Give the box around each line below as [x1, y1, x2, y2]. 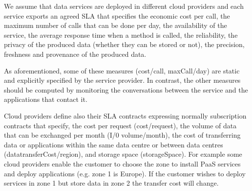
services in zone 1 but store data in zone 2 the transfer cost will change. [4, 178, 219, 188]
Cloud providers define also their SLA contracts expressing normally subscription [4, 110, 247, 120]
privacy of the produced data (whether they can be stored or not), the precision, [4, 39, 245, 49]
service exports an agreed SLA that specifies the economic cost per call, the [4, 10, 230, 21]
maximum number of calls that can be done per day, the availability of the [4, 20, 227, 30]
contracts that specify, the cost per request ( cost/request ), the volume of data [4, 120, 237, 130]
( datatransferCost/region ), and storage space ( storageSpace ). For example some [4, 149, 242, 159]
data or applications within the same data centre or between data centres [4, 139, 223, 149]
